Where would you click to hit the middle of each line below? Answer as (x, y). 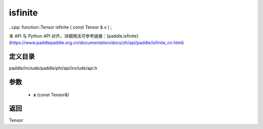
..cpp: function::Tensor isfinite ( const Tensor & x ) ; (60, 27)
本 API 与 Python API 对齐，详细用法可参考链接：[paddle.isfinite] (74, 36)
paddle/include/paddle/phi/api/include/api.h (53, 68)
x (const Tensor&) (51, 95)
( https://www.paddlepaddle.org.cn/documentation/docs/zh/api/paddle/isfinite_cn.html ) (96, 43)
